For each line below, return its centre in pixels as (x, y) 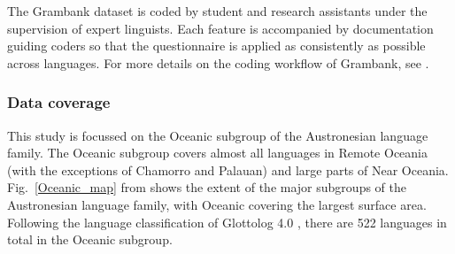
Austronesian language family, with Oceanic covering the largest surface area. (217, 204)
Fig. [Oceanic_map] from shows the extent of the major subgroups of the (207, 187)
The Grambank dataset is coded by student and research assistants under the (217, 11)
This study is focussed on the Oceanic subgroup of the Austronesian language (218, 135)
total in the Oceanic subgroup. (90, 239)
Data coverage (59, 102)
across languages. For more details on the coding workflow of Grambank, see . (218, 62)
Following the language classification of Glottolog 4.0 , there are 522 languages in (227, 222)
